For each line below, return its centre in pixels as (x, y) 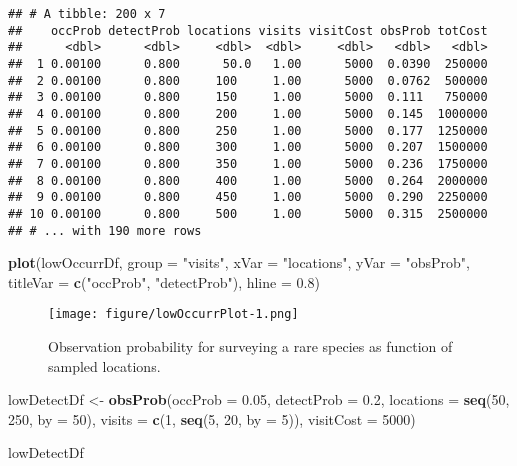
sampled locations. (104, 365)
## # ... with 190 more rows (105, 230)
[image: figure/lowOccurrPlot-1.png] (173, 314)
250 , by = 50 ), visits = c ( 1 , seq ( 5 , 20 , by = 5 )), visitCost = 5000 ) (212, 418)
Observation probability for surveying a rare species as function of (250, 346)
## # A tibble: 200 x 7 (87, 14)
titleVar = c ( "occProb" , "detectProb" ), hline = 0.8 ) (164, 281)
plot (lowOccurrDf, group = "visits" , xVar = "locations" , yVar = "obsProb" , (239, 262)
